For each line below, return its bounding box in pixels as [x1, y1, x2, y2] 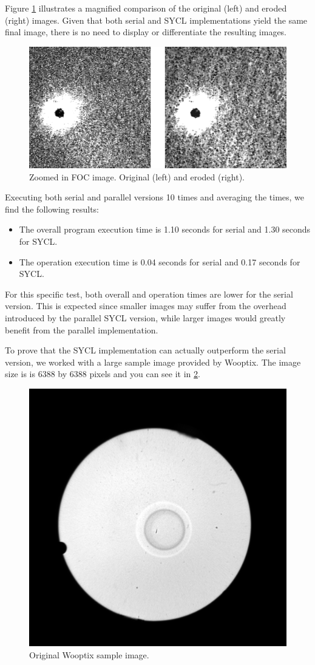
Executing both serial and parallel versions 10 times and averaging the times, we [5, 191, 305, 203]
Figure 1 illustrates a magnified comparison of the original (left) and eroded [5, 2, 287, 14]
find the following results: [5, 202, 99, 215]
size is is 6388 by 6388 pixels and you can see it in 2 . [5, 367, 200, 380]
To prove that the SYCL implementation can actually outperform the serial [5, 344, 286, 356]
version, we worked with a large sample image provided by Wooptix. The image [5, 355, 301, 368]
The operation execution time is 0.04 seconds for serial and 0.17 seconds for [19, 255, 300, 268]
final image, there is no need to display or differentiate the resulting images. [5, 26, 287, 38]
